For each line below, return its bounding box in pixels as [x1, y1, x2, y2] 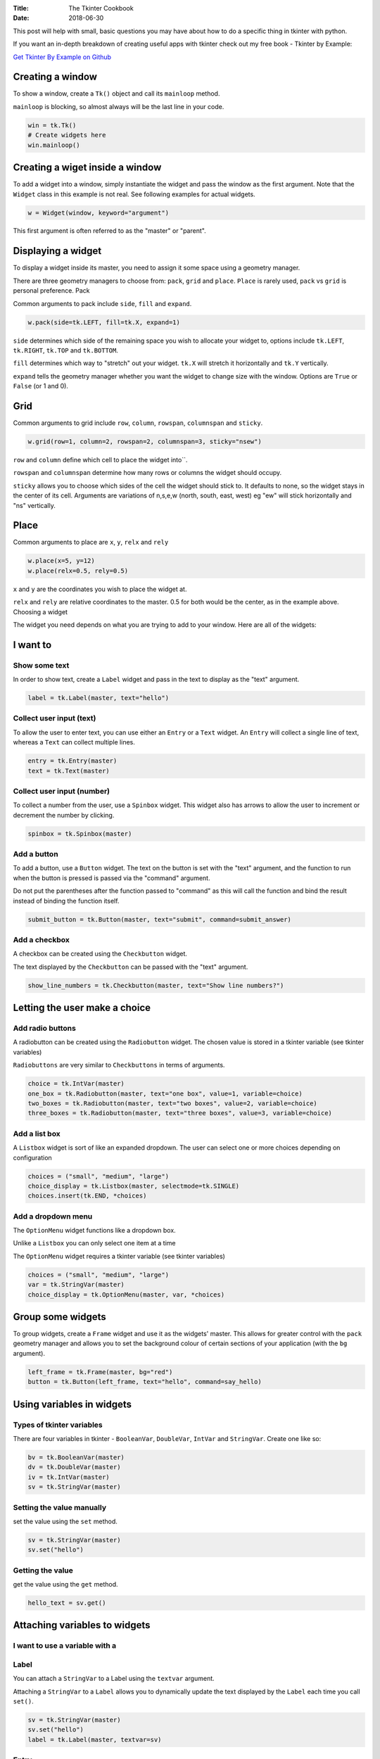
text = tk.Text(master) [27, 767, 110, 775]
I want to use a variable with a [13, 1641, 117, 1651]
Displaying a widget [13, 245, 102, 257]
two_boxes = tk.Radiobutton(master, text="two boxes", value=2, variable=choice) [27, 1100, 318, 1107]
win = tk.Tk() [27, 121, 77, 129]
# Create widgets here [27, 131, 106, 139]
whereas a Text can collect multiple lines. [13, 738, 135, 747]
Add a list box [13, 1129, 61, 1138]
